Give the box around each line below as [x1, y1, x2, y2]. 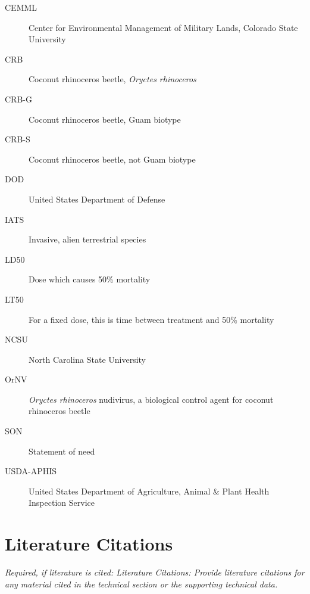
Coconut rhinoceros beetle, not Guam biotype [29, 153, 196, 165]
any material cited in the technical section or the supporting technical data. [5, 577, 278, 590]
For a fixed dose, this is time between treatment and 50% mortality [29, 313, 274, 325]
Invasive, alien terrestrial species [29, 233, 146, 245]
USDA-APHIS [5, 465, 57, 477]
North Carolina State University [29, 353, 146, 365]
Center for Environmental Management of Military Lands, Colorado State [29, 21, 298, 33]
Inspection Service [29, 496, 95, 509]
